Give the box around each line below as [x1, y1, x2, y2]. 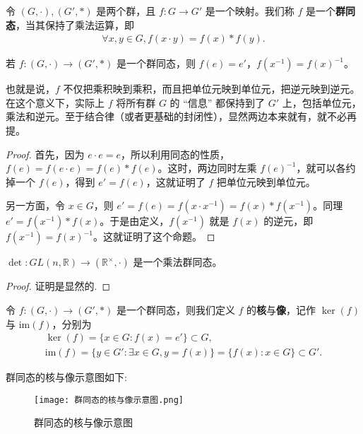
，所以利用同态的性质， [121, 146, 230, 161]
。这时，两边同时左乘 [157, 160, 257, 175]
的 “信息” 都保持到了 [169, 95, 266, 110]
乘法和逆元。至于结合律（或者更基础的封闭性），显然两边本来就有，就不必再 [6, 109, 357, 124]
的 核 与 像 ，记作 [246, 302, 316, 317]
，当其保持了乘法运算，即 [16, 17, 134, 32]
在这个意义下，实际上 [6, 95, 105, 110]
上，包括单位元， [282, 95, 362, 110]
